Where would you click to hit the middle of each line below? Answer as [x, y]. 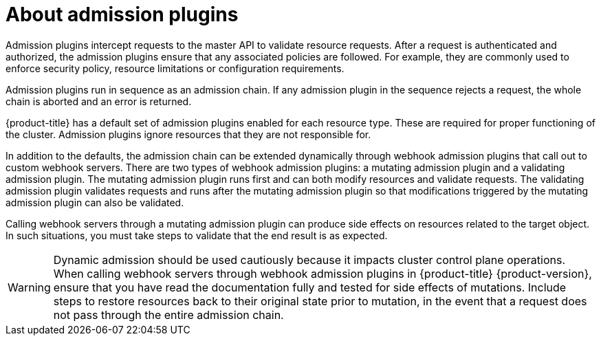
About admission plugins [122, 14]
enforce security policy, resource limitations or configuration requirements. [175, 68]
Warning [29, 287]
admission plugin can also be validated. [95, 202]
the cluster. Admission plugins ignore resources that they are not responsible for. [188, 134]
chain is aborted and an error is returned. [99, 101]
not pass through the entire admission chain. [168, 315]
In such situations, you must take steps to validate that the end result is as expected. [197, 235]
